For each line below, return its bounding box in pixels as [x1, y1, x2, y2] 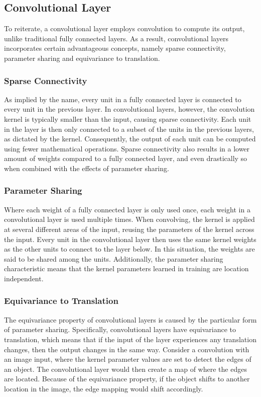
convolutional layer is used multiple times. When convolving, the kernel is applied [4, 214, 255, 224]
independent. [4, 273, 44, 283]
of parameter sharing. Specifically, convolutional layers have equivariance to [4, 324, 236, 335]
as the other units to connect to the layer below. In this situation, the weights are [4, 244, 255, 254]
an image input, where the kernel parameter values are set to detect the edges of [4, 354, 251, 364]
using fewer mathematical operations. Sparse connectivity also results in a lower [4, 143, 250, 153]
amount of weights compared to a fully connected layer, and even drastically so [4, 153, 247, 164]
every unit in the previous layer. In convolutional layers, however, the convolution [4, 104, 255, 114]
